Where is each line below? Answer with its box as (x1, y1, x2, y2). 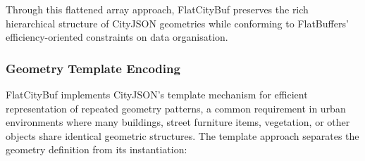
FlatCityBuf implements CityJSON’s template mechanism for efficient (6, 87, 308, 101)
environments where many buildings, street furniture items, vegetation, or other (6, 115, 350, 129)
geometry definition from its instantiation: (6, 142, 187, 157)
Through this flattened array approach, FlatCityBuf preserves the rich (6, 2, 309, 16)
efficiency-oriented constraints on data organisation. (6, 30, 228, 44)
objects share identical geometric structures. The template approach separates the (6, 128, 359, 143)
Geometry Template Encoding (6, 59, 180, 77)
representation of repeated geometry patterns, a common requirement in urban (6, 101, 346, 115)
